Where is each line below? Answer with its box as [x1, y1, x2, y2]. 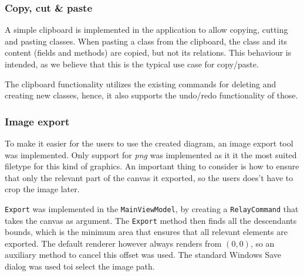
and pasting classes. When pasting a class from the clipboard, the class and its [5, 35, 288, 47]
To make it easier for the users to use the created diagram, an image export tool [5, 137, 293, 149]
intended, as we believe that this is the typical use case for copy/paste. [5, 58, 259, 70]
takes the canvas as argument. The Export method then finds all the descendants [5, 214, 297, 226]
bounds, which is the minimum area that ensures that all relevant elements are [5, 226, 288, 238]
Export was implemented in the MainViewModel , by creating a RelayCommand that [5, 202, 299, 214]
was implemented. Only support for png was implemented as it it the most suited [5, 148, 297, 161]
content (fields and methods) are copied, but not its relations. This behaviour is [5, 46, 292, 59]
